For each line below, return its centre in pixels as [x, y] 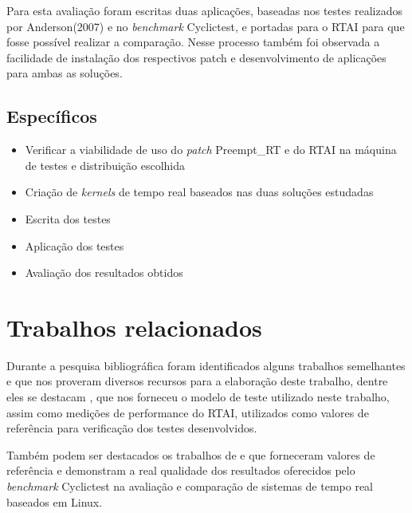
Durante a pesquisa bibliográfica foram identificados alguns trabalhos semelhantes [206, 365]
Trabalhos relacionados [134, 327]
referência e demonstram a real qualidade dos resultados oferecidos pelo [181, 470]
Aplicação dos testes [75, 245]
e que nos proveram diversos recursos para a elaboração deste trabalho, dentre [197, 381]
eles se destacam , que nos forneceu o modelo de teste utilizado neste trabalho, [198, 397]
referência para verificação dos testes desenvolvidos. [132, 428]
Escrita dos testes [68, 218]
